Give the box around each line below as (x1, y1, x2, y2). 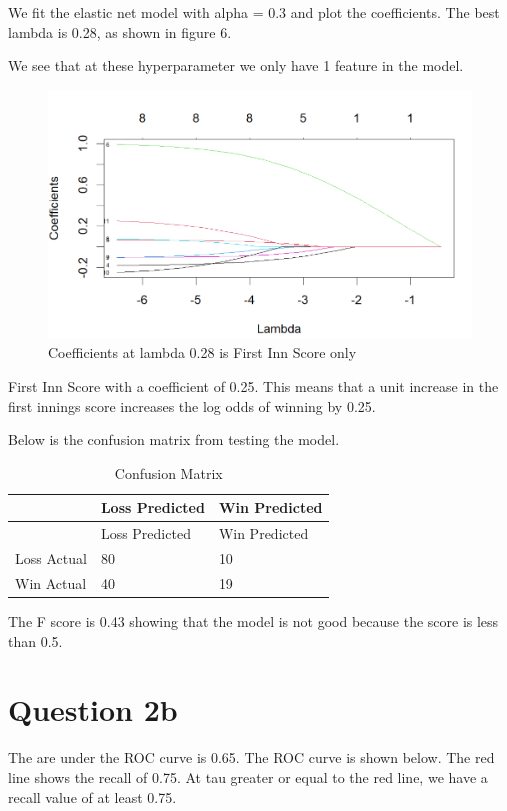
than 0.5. (8, 630, 63, 651)
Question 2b (8, 689, 178, 730)
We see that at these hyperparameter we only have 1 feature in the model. (8, 55, 464, 76)
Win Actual (15, 572, 87, 593)
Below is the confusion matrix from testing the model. (8, 429, 340, 450)
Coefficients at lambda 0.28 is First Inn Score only (48, 342, 357, 363)
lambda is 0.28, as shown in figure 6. (8, 21, 232, 42)
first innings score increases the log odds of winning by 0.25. (8, 395, 376, 416)
